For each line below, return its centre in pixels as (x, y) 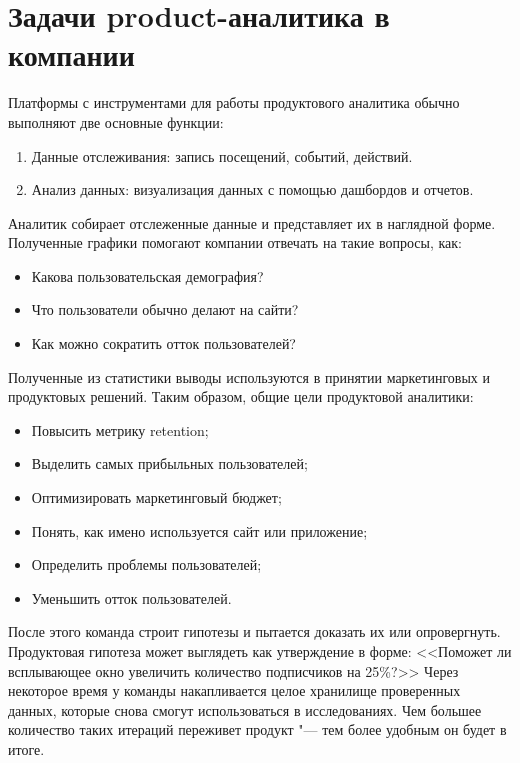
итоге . (26, 748)
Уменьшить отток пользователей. (131, 597)
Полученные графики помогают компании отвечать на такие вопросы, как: (235, 242)
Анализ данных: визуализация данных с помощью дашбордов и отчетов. (252, 189)
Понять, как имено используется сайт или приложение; (199, 530)
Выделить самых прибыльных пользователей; (169, 463)
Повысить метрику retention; (120, 429)
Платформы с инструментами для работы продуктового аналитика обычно (234, 102)
